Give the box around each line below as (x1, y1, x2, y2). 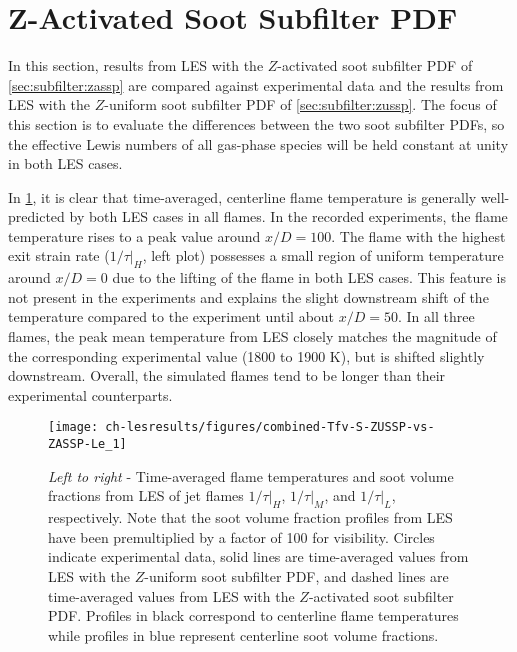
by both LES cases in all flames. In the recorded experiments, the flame (69, 206, 508, 227)
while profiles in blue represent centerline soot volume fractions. (48, 624, 439, 645)
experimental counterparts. (8, 384, 173, 405)
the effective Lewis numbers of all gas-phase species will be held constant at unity (8, 133, 509, 154)
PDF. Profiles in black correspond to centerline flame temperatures (48, 605, 459, 626)
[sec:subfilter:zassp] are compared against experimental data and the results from (8, 74, 504, 95)
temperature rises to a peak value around (8, 225, 261, 246)
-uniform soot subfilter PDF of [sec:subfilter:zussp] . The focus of (104, 94, 497, 115)
